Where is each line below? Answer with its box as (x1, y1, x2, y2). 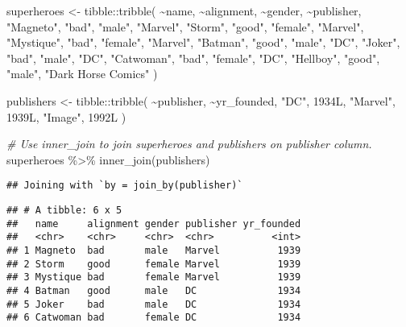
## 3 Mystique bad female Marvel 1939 (6, 271, 301, 284)
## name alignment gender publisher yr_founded (6, 217, 301, 230)
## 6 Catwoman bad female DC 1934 (6, 312, 301, 324)
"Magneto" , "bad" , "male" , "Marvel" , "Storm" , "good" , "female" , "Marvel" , (6, 18, 364, 35)
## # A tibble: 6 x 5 (6, 205, 122, 216)
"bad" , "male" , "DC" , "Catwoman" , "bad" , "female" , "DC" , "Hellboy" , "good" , (6, 49, 380, 66)
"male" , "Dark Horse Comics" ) (6, 65, 158, 82)
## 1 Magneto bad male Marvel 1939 (6, 244, 301, 256)
